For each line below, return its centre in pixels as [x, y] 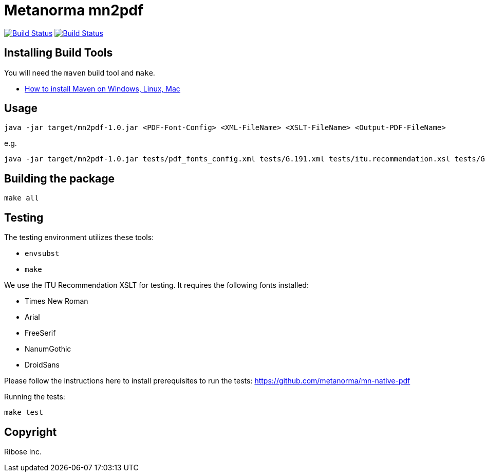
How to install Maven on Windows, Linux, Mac [102, 88]
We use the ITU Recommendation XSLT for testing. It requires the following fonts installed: [156, 285]
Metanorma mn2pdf [74, 10]
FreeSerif [40, 333]
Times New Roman [57, 301]
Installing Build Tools [59, 53]
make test [24, 413]
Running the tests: [35, 397]
